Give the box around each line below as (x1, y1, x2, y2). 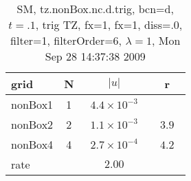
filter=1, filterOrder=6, (10, 32, 122, 48)
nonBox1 (11, 96, 54, 112)
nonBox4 (11, 136, 54, 152)
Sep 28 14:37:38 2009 (45, 48, 146, 64)
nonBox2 (11, 116, 54, 132)
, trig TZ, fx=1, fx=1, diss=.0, (35, 17, 183, 32)
